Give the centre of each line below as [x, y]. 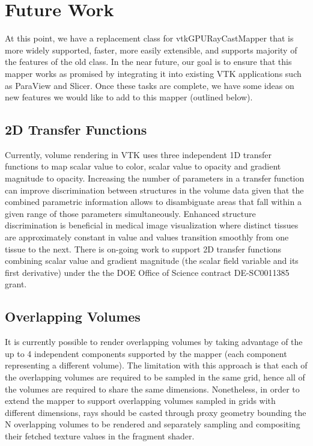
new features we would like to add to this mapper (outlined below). [129, 97]
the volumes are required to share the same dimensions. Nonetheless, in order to [152, 389]
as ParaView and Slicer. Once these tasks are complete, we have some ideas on [150, 85]
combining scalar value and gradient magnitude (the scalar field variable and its [152, 261]
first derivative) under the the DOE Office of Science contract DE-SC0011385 [147, 272]
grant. [16, 284]
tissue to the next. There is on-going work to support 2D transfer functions [143, 249]
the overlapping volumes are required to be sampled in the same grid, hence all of [155, 377]
